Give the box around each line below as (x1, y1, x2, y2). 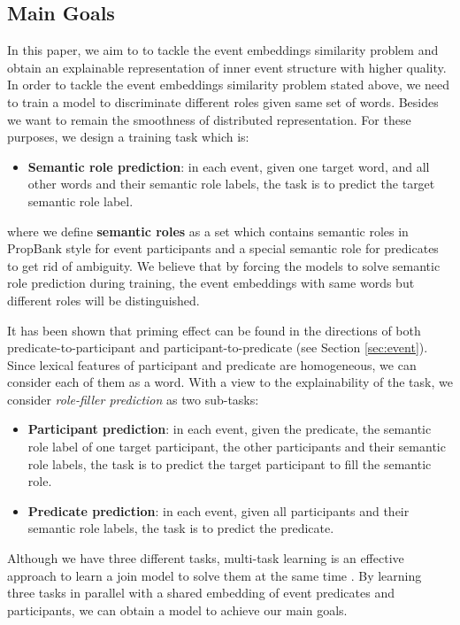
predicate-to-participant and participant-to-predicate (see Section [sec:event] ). (7, 338, 428, 357)
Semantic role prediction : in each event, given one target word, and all (27, 157, 430, 175)
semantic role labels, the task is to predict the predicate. (27, 519, 334, 537)
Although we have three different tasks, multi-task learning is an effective (7, 549, 404, 567)
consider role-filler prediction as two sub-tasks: (7, 390, 259, 408)
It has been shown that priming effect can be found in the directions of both (7, 320, 421, 339)
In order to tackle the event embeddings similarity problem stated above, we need (7, 75, 450, 94)
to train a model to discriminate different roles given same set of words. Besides (7, 92, 439, 111)
